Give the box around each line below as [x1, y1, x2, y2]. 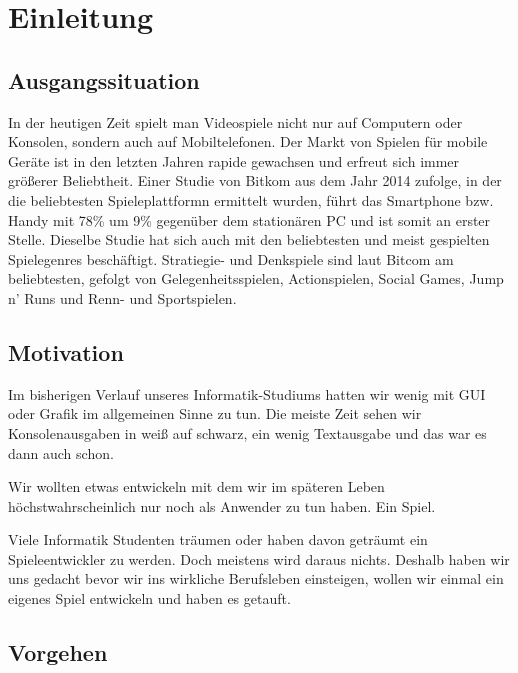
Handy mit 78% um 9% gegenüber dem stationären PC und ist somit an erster [8, 209, 491, 230]
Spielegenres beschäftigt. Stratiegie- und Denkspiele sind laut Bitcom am [8, 248, 454, 269]
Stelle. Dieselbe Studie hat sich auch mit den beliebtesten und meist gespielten [8, 229, 490, 250]
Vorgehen [8, 637, 108, 668]
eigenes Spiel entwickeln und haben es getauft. [8, 588, 291, 609]
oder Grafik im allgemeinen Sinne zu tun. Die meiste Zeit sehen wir [8, 403, 422, 424]
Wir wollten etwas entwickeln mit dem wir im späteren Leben [8, 476, 385, 497]
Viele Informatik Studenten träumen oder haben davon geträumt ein [8, 529, 428, 550]
